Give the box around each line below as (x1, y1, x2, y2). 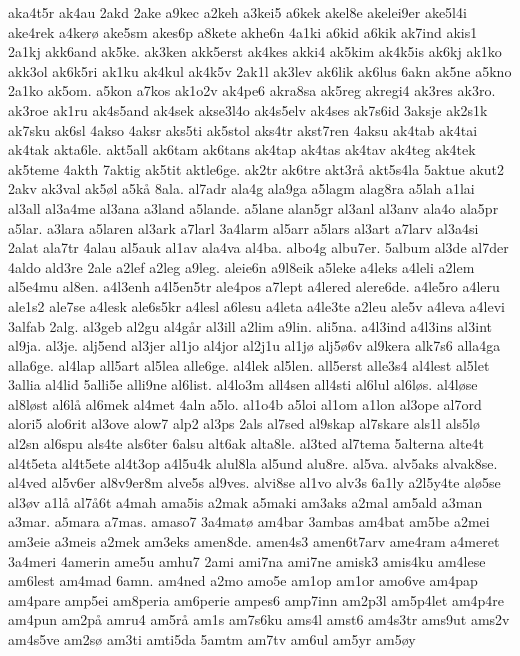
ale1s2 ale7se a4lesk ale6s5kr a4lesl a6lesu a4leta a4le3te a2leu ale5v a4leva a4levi (8, 295, 506, 316)
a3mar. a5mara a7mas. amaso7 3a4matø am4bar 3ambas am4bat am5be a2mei (8, 511, 490, 532)
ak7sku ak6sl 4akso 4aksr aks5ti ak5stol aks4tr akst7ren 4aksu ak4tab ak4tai (8, 119, 478, 140)
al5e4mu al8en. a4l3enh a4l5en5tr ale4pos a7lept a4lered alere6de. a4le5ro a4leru (8, 276, 500, 297)
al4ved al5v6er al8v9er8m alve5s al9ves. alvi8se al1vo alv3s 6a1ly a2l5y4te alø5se (8, 472, 501, 493)
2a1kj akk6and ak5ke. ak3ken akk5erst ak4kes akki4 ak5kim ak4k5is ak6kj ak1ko (8, 41, 502, 62)
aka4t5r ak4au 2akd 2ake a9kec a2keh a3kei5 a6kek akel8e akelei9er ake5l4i (8, 2, 467, 22)
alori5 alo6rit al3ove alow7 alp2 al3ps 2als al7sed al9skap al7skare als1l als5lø (8, 413, 480, 434)
